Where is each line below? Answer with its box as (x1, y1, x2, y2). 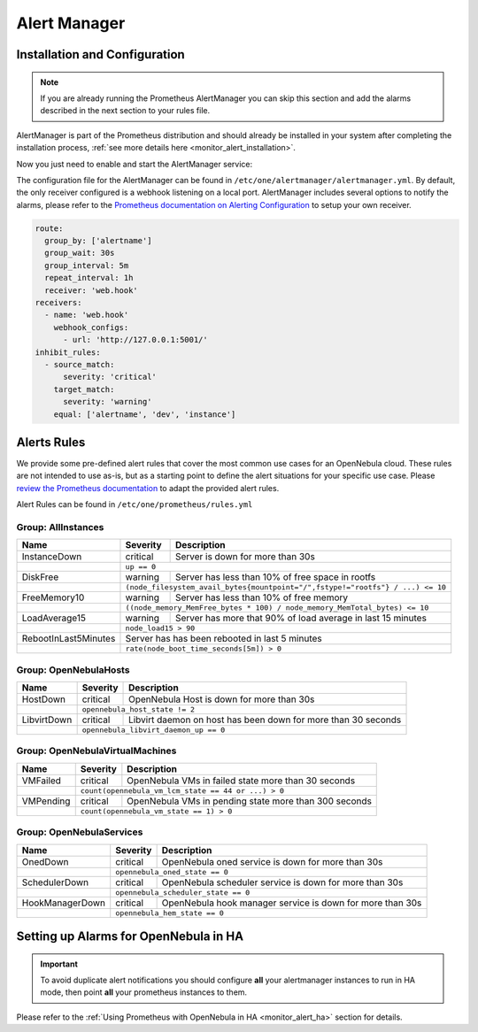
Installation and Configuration (16, 47, 185, 62)
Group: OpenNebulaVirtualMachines (16, 744, 177, 757)
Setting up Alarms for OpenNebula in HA (16, 929, 243, 944)
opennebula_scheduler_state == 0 (115, 888, 251, 897)
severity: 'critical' (63, 372, 157, 382)
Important (40, 959, 79, 969)
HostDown (21, 693, 66, 705)
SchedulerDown (21, 876, 89, 889)
